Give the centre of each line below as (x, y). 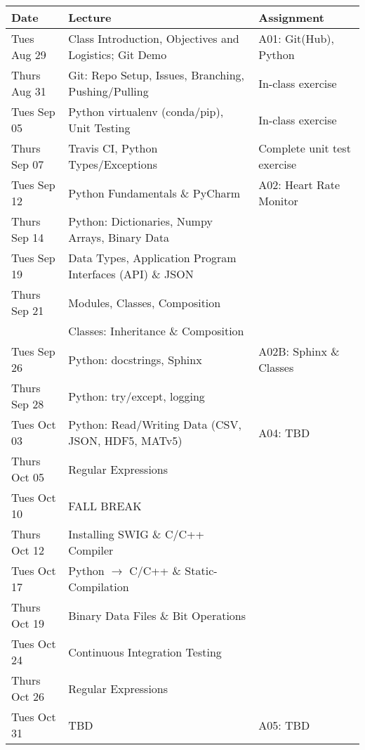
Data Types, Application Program (152, 258)
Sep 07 (28, 164)
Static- (201, 570)
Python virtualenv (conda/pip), (146, 111)
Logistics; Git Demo (118, 54)
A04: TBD (284, 432)
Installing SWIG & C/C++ (136, 534)
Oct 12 (28, 550)
